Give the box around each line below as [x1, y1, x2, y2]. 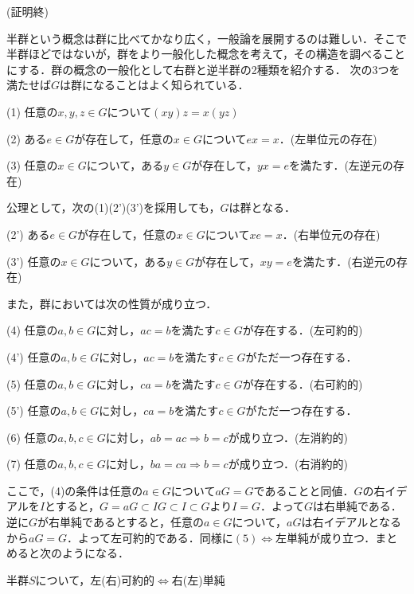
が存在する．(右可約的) [242, 375, 363, 392]
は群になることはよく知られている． [60, 76, 249, 93]
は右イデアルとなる [301, 514, 401, 530]
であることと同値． [253, 482, 354, 498]
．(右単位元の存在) [282, 225, 381, 242]
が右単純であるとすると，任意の [37, 514, 204, 530]
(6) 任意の [6, 428, 58, 445]
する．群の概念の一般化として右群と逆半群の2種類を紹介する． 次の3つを [18, 61, 400, 77]
